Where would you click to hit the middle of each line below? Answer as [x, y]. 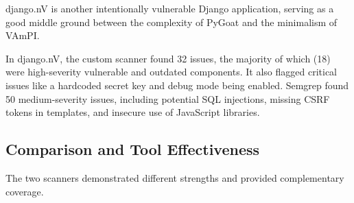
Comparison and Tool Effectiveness [133, 149]
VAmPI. [23, 35]
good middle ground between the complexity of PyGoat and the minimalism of [172, 22]
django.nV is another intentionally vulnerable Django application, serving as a [170, 8]
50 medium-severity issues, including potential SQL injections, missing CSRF [168, 98]
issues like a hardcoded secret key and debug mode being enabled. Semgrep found [177, 85]
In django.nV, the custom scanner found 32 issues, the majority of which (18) [168, 58]
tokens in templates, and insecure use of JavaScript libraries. [133, 112]
